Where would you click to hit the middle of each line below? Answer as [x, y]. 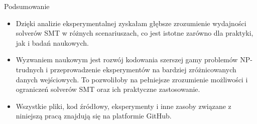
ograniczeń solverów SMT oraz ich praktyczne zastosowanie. [108, 89]
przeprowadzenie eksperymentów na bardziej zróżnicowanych [143, 69]
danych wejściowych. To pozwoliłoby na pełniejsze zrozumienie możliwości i [132, 79]
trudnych [30, 69]
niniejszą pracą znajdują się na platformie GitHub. [94, 116]
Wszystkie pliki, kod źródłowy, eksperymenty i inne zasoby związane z [123, 106]
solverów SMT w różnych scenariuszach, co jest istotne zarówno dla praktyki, [135, 33]
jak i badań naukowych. [52, 42]
